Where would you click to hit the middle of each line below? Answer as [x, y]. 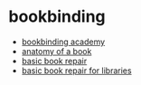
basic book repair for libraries [76, 71]
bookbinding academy [63, 42]
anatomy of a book [56, 51]
